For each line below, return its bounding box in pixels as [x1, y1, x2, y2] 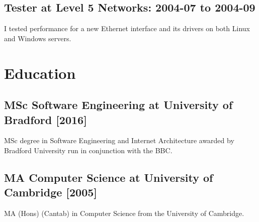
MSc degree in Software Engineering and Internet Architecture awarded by [4, 135, 234, 146]
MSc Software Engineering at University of [4, 97, 233, 113]
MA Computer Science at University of [4, 169, 213, 185]
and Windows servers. [4, 33, 71, 43]
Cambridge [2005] [4, 184, 98, 200]
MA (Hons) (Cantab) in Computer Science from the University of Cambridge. [4, 208, 244, 218]
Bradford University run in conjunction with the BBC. [4, 145, 172, 155]
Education [4, 62, 76, 83]
